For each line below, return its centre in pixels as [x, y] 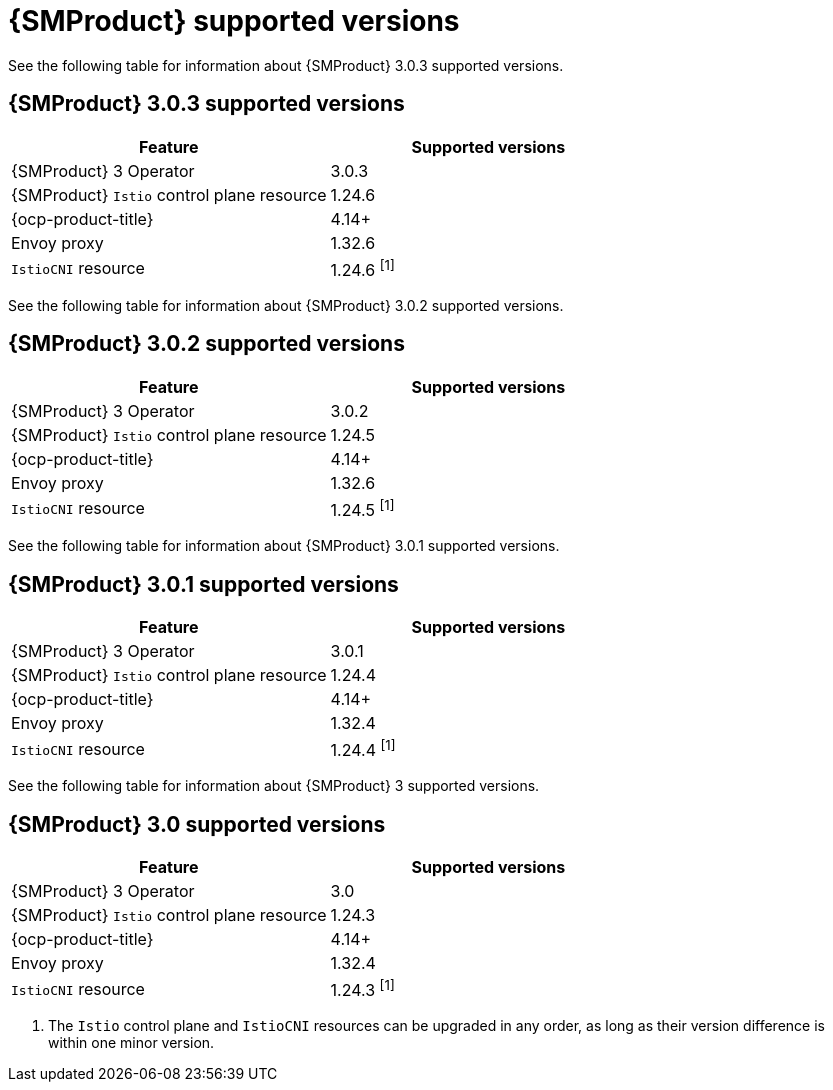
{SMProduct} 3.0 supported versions [197, 824]
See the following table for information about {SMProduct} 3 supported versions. [274, 786]
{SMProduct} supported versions [234, 21]
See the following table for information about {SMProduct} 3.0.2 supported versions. [286, 305]
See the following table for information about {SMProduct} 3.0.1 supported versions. [284, 546]
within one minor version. [131, 1043]
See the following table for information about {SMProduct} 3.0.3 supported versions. [286, 65]
